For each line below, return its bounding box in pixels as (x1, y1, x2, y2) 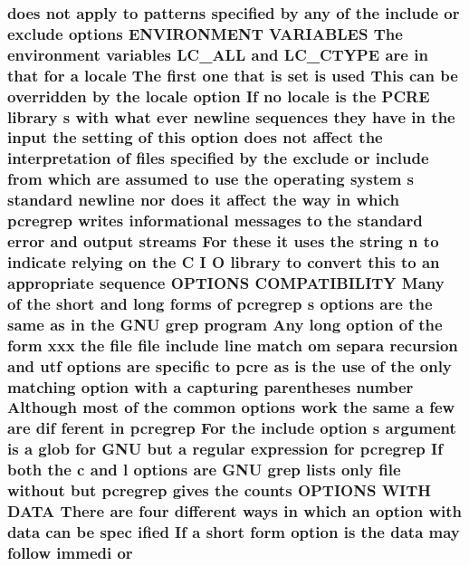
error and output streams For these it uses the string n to (7, 230, 439, 253)
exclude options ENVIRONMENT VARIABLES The (7, 22, 403, 44)
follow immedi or (7, 541, 133, 563)
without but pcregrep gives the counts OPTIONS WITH (7, 479, 432, 502)
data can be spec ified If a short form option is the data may (7, 520, 460, 542)
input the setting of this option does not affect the (7, 126, 383, 149)
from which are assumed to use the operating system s (7, 168, 415, 190)
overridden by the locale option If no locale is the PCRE (7, 84, 430, 107)
